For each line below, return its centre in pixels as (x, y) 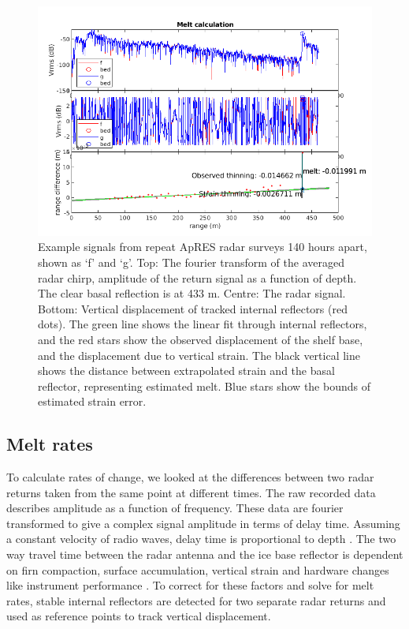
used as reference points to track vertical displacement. (139, 616)
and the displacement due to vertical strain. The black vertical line (199, 355)
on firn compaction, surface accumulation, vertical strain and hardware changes (198, 569)
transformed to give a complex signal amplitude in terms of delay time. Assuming (203, 523)
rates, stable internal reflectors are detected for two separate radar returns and (196, 600)
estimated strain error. (92, 401)
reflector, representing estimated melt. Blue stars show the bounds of (204, 386)
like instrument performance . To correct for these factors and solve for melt (190, 585)
